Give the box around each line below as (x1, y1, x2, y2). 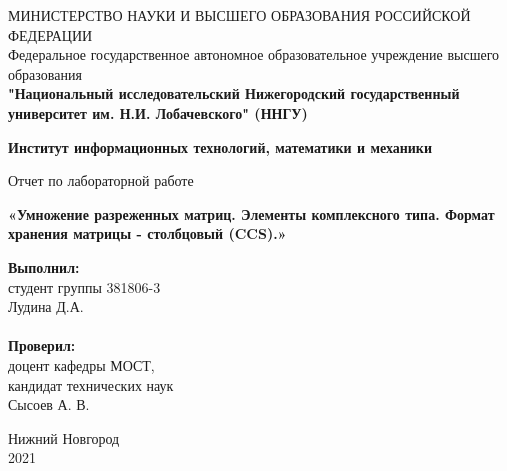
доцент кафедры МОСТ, (8, 354, 155, 375)
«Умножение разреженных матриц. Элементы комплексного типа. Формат (8, 203, 495, 224)
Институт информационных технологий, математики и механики (8, 136, 432, 157)
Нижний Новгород (8, 427, 120, 448)
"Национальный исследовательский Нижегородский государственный (8, 83, 460, 104)
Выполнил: (8, 256, 80, 277)
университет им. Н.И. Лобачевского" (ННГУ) (8, 102, 308, 123)
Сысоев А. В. (8, 394, 90, 415)
